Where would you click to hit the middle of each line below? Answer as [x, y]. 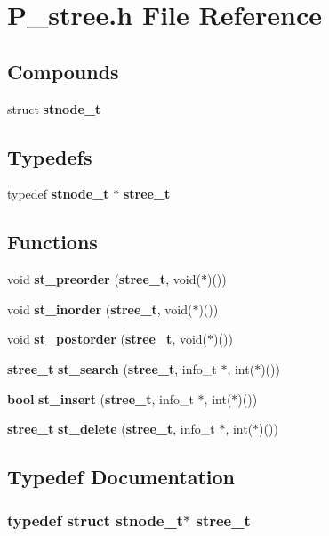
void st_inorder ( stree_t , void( [100, 309]
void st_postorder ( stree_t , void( [108, 339]
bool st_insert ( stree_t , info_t [100, 398]
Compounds [63, 71]
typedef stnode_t [58, 194]
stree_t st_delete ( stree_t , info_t [111, 429]
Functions [52, 242]
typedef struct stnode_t [96, 520]
